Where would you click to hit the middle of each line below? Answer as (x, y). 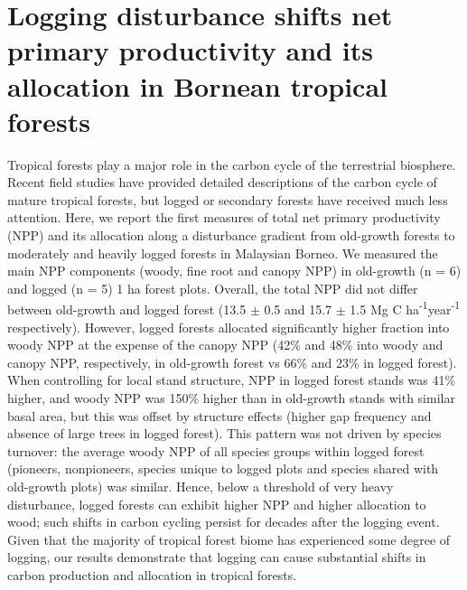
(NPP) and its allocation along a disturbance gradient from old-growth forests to (231, 235)
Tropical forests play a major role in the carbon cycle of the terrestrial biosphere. (232, 164)
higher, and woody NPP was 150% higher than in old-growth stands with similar (231, 398)
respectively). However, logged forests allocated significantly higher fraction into (229, 327)
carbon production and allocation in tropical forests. (152, 575)
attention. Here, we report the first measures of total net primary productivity (224, 217)
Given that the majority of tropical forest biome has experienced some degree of (229, 539)
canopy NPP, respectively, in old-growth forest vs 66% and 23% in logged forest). (232, 362)
